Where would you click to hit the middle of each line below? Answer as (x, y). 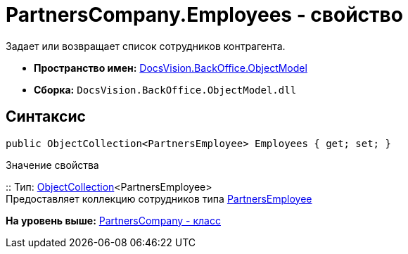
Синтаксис (46, 117)
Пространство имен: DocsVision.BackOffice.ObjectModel (171, 68)
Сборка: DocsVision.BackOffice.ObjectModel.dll (165, 89)
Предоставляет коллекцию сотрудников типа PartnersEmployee (159, 198)
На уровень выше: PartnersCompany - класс (113, 220)
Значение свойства (52, 165)
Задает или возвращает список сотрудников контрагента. (146, 46)
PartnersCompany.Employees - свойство (204, 15)
